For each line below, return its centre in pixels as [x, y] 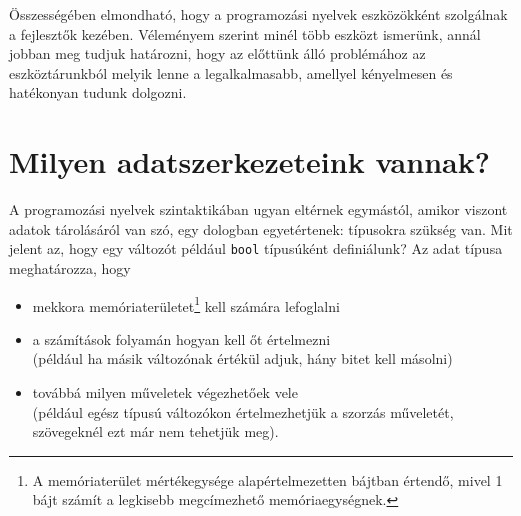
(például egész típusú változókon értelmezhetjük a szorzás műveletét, [243, 411]
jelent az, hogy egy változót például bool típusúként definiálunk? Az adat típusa [256, 248]
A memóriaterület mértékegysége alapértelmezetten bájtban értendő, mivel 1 [267, 479]
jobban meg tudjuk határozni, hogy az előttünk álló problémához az [217, 53]
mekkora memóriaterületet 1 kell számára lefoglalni [186, 304]
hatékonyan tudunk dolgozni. [98, 92]
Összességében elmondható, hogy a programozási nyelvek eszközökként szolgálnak [258, 14]
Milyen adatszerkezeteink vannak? [249, 161]
